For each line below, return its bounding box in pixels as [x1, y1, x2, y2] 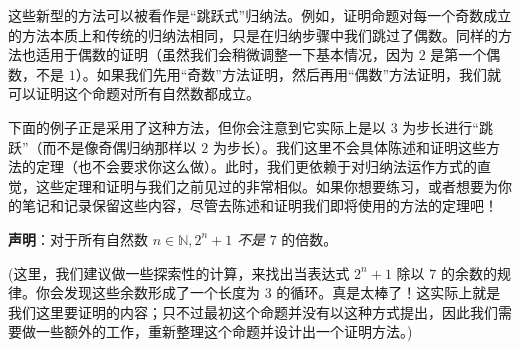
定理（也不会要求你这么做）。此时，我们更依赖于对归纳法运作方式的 [35, 156, 477, 177]
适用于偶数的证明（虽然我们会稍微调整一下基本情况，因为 [35, 44, 414, 65]
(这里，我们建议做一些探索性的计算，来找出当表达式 [8, 262, 350, 283]
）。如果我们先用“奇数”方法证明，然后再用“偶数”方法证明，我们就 [75, 63, 502, 84]
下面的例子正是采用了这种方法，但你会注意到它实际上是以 [8, 116, 386, 137]
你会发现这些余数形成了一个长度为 [35, 282, 260, 303]
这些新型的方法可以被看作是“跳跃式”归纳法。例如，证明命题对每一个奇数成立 [8, 5, 512, 25]
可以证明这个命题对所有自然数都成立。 [8, 83, 260, 104]
